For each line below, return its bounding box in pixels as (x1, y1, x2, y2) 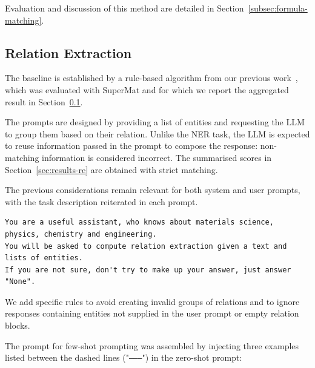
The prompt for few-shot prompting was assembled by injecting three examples (5, 339, 299, 352)
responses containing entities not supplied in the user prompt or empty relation (5, 307, 299, 320)
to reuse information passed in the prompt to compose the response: (5, 139, 258, 152)
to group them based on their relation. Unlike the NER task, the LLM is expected (5, 127, 310, 140)
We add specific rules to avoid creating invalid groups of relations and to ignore (5, 295, 300, 307)
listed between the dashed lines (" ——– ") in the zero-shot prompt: (5, 351, 242, 364)
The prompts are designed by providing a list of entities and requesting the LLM (5, 116, 305, 128)
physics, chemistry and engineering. (5, 229, 157, 238)
